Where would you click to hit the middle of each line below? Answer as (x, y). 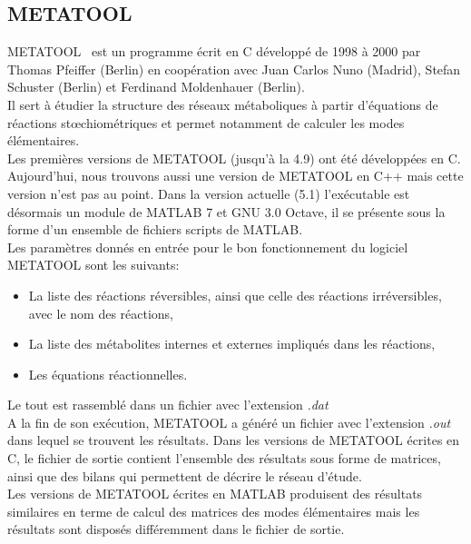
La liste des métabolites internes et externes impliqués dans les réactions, (232, 344)
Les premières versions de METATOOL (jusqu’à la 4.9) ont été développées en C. (234, 158)
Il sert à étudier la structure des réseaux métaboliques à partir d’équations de (223, 104)
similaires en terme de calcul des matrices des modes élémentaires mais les (214, 511)
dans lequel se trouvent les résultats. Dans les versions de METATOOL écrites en (234, 440)
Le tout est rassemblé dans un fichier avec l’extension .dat (168, 405)
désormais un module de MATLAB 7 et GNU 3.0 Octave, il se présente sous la (226, 211)
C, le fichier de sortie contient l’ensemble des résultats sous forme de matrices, (224, 458)
